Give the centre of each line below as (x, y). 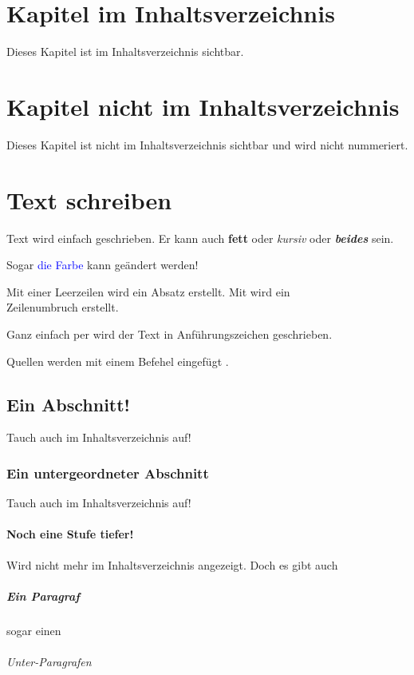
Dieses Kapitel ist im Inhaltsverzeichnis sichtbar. (125, 52)
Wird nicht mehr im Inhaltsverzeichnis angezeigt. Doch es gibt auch (172, 564)
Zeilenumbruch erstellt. (63, 307)
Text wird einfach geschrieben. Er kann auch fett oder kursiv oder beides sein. (200, 238)
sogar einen (34, 630)
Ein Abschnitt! (68, 404)
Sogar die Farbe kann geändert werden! (103, 265)
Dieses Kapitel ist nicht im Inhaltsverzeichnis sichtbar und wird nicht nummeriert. (207, 144)
